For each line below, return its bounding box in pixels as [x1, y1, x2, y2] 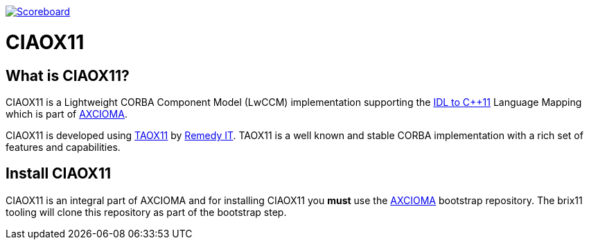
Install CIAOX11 [6, 165, 111, 183]
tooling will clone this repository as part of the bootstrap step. [6, 206, 287, 218]
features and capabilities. [6, 140, 121, 153]
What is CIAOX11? [6, 66, 130, 84]
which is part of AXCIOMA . [6, 107, 128, 120]
